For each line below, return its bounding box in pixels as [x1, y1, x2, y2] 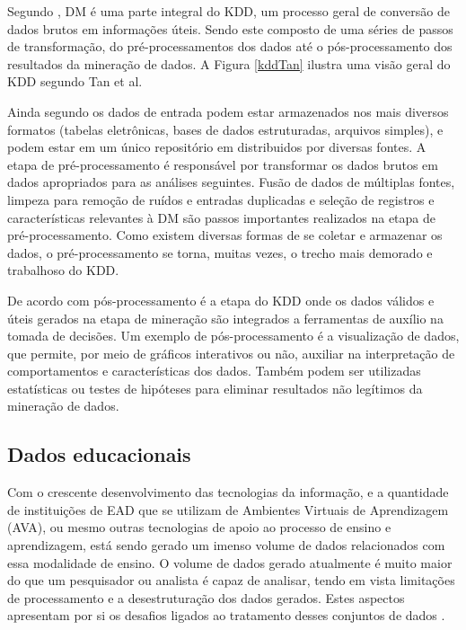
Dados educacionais [7, 440, 191, 468]
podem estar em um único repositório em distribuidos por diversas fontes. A [7, 138, 426, 156]
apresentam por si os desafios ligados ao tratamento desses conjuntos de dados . [7, 606, 445, 625]
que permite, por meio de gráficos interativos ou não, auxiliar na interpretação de [7, 343, 455, 362]
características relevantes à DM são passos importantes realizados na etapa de [7, 208, 436, 226]
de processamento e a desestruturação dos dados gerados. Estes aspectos [7, 588, 405, 607]
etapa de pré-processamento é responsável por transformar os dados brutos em [7, 155, 439, 173]
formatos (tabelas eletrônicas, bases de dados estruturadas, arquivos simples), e [7, 120, 444, 138]
